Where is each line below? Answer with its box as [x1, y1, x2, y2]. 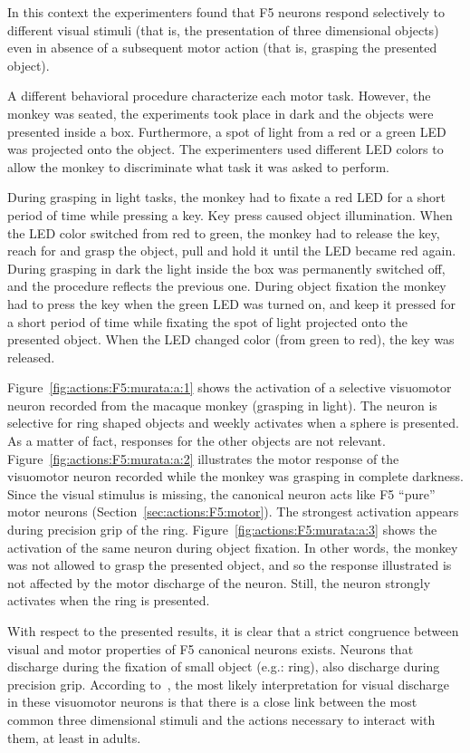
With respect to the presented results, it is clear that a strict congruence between [7, 622, 459, 640]
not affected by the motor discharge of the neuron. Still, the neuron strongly [7, 573, 431, 592]
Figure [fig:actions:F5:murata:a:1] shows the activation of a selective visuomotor [7, 378, 452, 397]
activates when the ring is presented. [7, 591, 210, 610]
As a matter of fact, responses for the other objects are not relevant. [7, 431, 386, 450]
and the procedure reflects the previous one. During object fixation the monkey [7, 276, 446, 295]
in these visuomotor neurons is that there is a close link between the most [7, 692, 417, 711]
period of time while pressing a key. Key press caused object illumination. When [7, 205, 453, 224]
